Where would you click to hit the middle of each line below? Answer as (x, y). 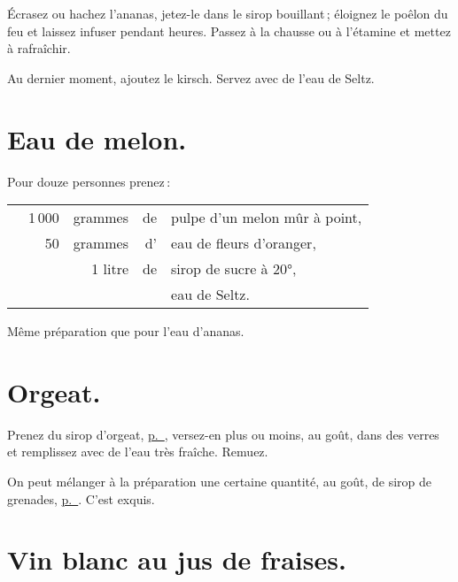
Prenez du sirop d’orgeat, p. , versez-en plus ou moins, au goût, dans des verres (223, 434)
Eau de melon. (97, 138)
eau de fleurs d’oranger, (244, 243)
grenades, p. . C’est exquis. (81, 498)
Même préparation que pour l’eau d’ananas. (126, 331)
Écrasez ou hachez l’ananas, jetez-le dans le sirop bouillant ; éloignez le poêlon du (228, 13)
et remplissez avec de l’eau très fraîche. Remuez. (138, 452)
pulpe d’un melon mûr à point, (267, 218)
